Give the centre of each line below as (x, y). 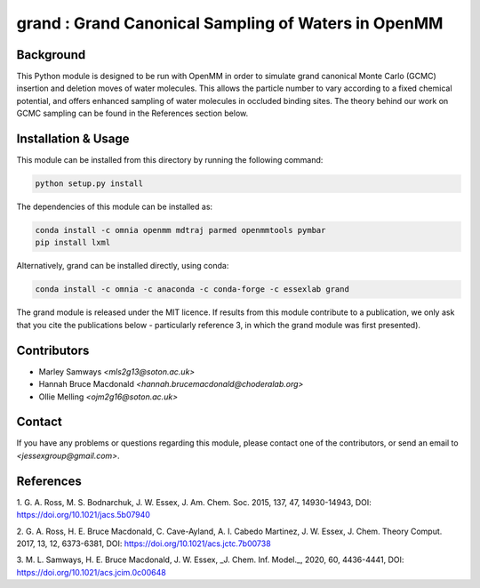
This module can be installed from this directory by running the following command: (170, 160)
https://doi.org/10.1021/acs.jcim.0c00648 (91, 572)
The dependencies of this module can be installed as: (115, 207)
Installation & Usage (73, 139)
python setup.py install (89, 184)
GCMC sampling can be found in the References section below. (132, 113)
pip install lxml (73, 243)
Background (51, 55)
